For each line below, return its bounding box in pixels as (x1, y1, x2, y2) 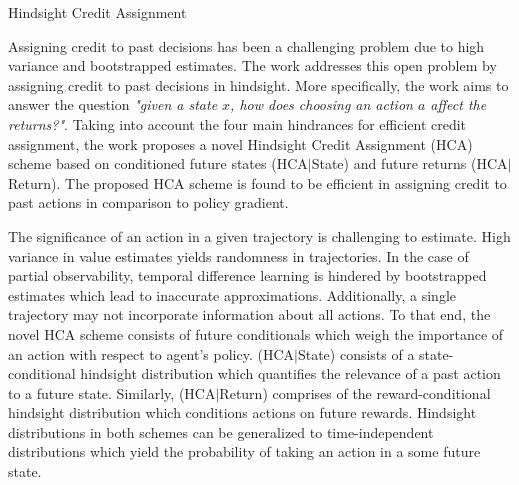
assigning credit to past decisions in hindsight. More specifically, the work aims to (8, 74, 509, 95)
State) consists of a (297, 343, 415, 364)
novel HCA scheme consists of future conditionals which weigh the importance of (8, 323, 504, 344)
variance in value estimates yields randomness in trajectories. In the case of (8, 245, 469, 266)
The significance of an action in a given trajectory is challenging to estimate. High (8, 225, 511, 246)
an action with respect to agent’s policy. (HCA (8, 343, 295, 364)
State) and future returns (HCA (311, 153, 508, 174)
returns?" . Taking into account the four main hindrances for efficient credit (8, 113, 467, 134)
